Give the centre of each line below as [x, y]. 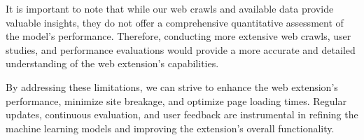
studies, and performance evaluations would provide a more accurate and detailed [181, 49]
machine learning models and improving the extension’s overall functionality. [170, 128]
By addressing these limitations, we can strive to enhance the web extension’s [172, 86]
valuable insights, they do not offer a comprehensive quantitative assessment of [175, 22]
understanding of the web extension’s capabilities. [112, 63]
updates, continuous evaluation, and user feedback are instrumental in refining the [182, 114]
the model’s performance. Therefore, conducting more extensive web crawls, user [178, 36]
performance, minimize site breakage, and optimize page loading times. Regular [176, 100]
